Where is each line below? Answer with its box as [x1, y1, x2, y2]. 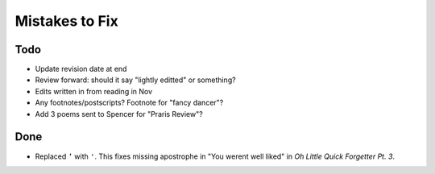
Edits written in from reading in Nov [35, 86, 153, 96]
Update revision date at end [35, 64, 127, 74]
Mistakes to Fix [14, 12, 118, 30]
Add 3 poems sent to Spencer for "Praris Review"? [35, 109, 203, 118]
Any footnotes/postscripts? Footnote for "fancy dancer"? [35, 97, 224, 108]
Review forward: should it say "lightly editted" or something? [35, 75, 237, 85]
